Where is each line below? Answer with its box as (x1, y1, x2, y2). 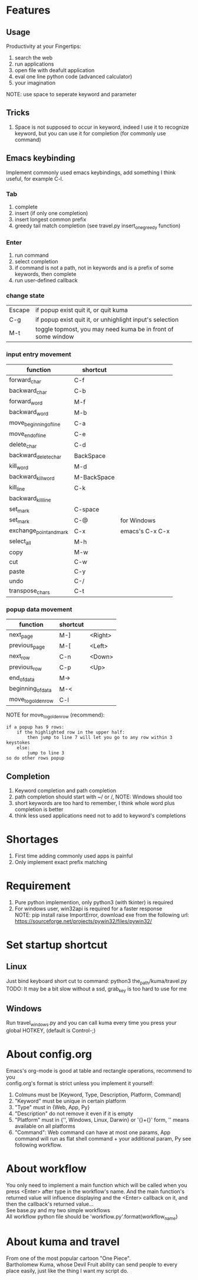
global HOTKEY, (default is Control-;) (6, 1027, 96, 1034)
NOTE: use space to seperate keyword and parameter (6, 91, 137, 97)
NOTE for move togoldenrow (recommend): (6, 711, 105, 720)
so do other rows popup (6, 755, 65, 761)
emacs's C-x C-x (120, 527, 170, 535)
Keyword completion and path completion (14, 787, 117, 794)
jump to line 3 (27, 750, 65, 756)
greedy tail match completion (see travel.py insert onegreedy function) (14, 222, 181, 230)
